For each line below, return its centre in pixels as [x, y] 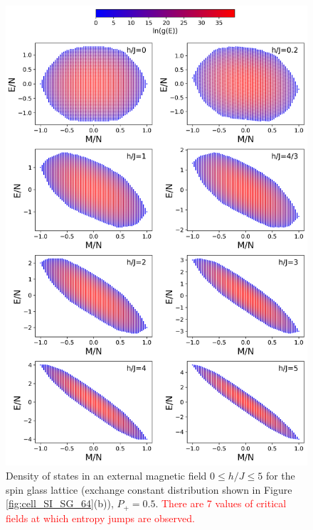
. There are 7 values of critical [221, 503]
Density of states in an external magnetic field [106, 475]
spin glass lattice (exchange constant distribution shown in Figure [149, 489]
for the [280, 475]
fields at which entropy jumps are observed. [100, 518]
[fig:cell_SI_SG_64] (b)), [60, 503]
